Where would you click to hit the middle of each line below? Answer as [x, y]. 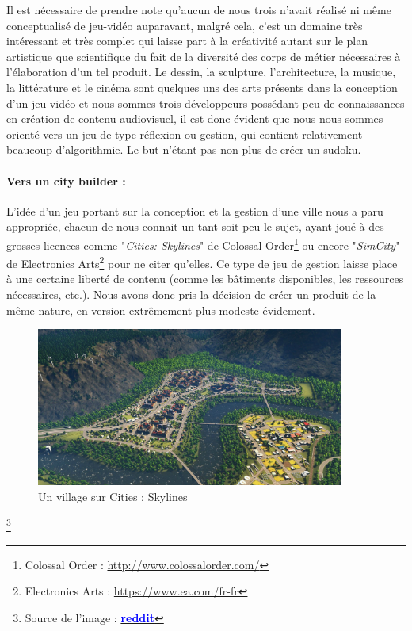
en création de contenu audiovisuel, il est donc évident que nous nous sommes [195, 119]
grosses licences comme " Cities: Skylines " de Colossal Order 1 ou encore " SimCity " [203, 243]
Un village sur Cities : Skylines [113, 496]
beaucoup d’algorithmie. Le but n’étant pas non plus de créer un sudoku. [184, 149]
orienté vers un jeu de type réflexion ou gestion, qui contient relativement [185, 134]
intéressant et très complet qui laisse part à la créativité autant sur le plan [187, 41]
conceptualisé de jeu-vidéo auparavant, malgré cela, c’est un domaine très [185, 25]
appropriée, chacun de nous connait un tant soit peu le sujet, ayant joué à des [195, 226]
